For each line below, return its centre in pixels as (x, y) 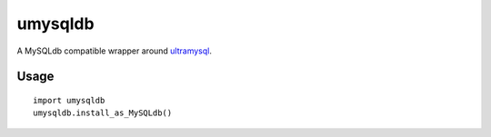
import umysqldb (69, 100)
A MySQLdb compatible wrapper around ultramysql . (115, 51)
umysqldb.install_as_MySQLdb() (103, 113)
